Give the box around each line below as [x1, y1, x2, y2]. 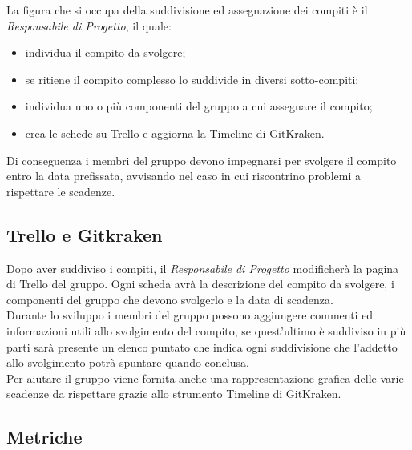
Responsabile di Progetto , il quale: [6, 17, 172, 34]
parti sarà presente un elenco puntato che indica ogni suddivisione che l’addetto [6, 338, 398, 355]
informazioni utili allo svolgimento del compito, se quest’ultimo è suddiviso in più [6, 322, 406, 339]
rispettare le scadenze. [6, 183, 115, 199]
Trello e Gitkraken [6, 222, 163, 247]
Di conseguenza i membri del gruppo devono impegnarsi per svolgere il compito [6, 151, 397, 168]
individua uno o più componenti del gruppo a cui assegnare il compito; [25, 98, 373, 115]
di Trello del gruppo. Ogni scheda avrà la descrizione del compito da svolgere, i [6, 275, 394, 292]
